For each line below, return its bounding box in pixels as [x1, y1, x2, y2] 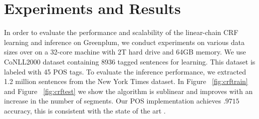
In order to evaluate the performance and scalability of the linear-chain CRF [4, 27, 239, 37]
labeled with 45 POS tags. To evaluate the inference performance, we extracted [4, 66, 246, 76]
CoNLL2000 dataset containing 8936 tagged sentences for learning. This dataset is [4, 56, 256, 66]
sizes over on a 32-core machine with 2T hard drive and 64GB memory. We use [4, 46, 246, 57]
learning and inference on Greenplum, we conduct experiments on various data [4, 36, 245, 47]
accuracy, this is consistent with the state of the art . [4, 105, 166, 115]
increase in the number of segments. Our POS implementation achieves [4, 95, 221, 106]
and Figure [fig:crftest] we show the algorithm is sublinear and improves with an [4, 85, 253, 96]
